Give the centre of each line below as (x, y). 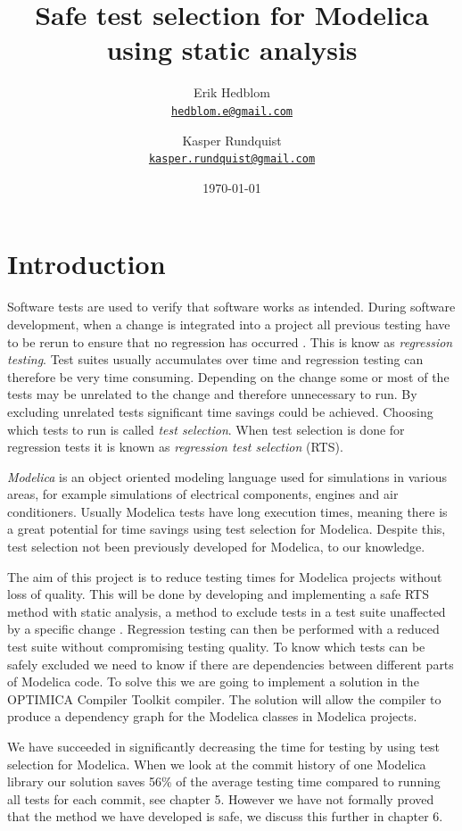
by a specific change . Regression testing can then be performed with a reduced (223, 629)
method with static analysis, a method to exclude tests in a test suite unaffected (227, 611)
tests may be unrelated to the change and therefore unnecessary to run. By (212, 394)
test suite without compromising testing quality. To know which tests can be (216, 647)
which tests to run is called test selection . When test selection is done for (206, 429)
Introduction (87, 264)
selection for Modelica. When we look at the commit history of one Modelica (217, 764)
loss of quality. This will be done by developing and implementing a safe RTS (219, 594)
